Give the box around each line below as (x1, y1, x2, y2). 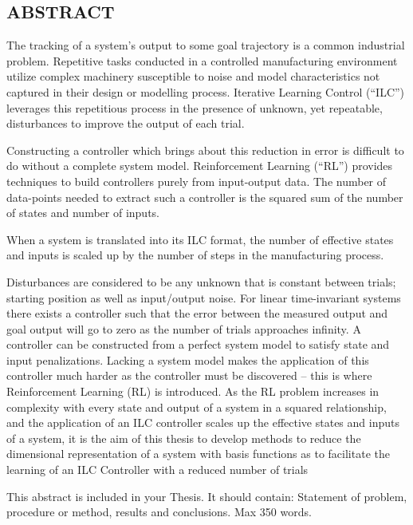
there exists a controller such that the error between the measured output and (6, 305, 388, 322)
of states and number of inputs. (6, 204, 160, 221)
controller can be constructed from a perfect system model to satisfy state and (6, 336, 390, 353)
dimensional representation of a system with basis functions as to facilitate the (6, 445, 390, 462)
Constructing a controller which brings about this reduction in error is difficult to (6, 141, 404, 158)
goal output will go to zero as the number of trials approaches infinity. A (6, 320, 361, 337)
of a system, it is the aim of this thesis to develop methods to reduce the (6, 429, 361, 446)
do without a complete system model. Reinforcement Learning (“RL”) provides (6, 157, 393, 174)
